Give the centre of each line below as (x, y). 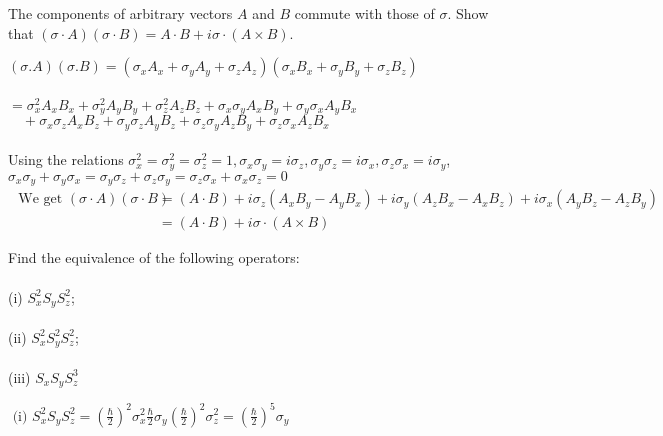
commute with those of (364, 13)
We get (40, 199)
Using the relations (66, 159)
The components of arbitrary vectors (120, 13)
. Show (468, 13)
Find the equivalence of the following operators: (154, 257)
